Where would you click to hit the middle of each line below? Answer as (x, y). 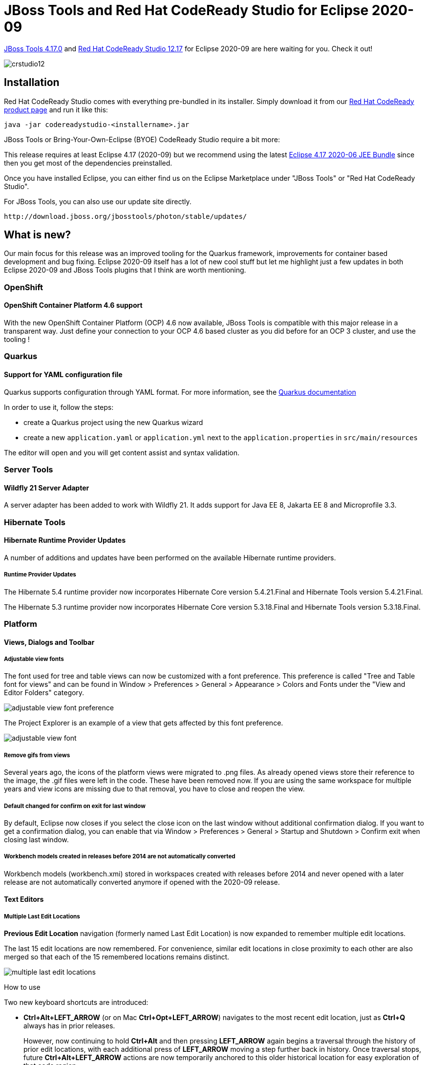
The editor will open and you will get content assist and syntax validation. (122, 452)
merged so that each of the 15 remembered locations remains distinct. (117, 957)
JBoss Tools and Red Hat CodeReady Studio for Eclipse (186, 10)
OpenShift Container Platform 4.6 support (73, 305)
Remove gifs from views (37, 755)
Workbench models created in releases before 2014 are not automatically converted (120, 857)
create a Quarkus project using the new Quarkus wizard (113, 422)
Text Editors (24, 899)
